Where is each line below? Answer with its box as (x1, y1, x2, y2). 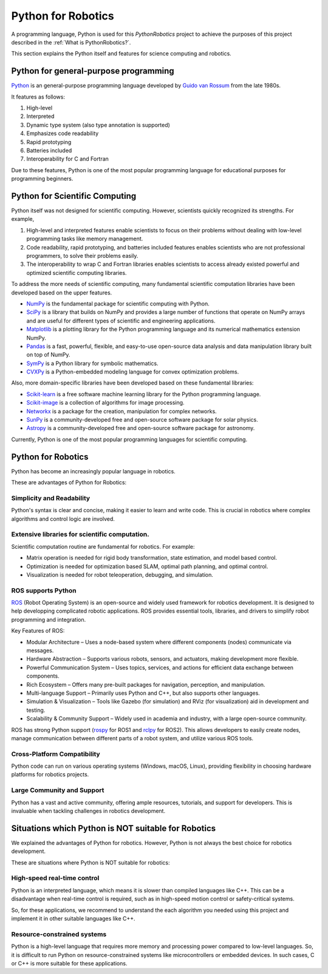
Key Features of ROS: (11, 627, 65, 635)
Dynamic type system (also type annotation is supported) (26, 121, 170, 128)
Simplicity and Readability (11, 493, 91, 502)
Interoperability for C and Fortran (26, 155, 109, 162)
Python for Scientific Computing (11, 190, 137, 201)
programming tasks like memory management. (26, 235, 143, 243)
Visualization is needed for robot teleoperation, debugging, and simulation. (26, 571, 214, 578)
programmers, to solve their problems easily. (26, 252, 138, 259)
